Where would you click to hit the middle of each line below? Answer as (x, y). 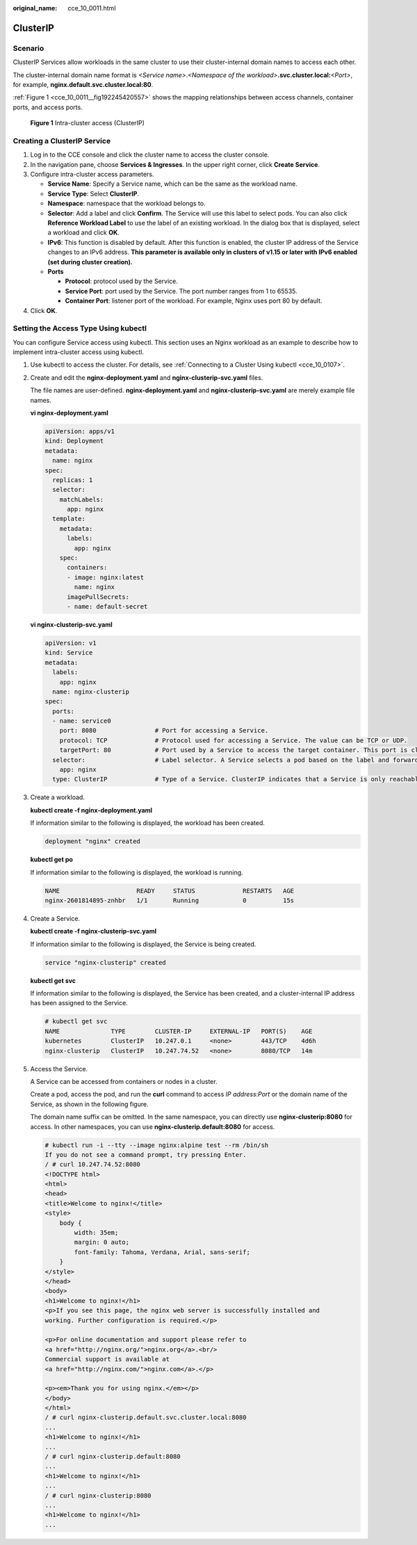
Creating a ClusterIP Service (62, 141)
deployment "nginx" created (92, 841)
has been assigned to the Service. (79, 1003)
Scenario (28, 48)
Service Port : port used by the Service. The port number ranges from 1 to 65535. (181, 291)
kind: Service (69, 653)
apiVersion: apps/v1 (80, 431)
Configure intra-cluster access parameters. (92, 175)
